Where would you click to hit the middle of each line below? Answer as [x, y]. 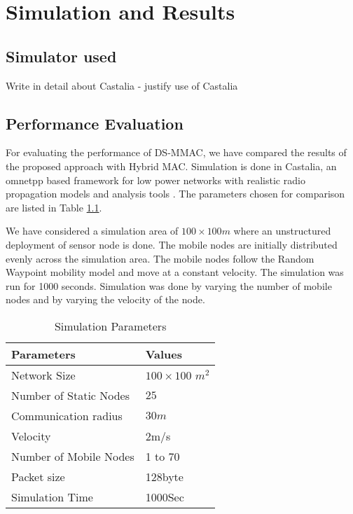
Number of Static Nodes [71, 395]
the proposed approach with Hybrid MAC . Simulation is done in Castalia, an [171, 166]
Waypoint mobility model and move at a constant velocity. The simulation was [175, 272]
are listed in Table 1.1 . [54, 207]
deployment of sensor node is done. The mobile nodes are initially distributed [172, 244]
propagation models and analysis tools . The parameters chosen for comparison [175, 194]
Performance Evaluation [95, 123]
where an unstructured [282, 231]
